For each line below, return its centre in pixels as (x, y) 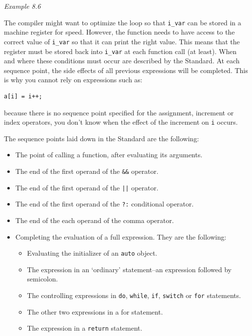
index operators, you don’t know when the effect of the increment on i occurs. (121, 122)
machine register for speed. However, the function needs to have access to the (119, 32)
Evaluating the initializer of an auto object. (92, 253)
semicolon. (42, 279)
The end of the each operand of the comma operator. (95, 220)
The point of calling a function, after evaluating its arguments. (109, 155)
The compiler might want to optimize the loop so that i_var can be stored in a (123, 22)
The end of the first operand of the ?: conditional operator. (105, 204)
